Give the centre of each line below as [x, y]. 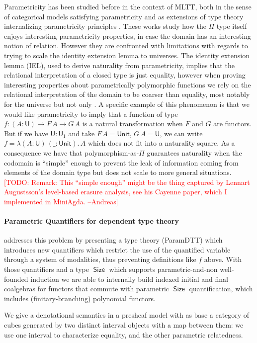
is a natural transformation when [132, 124]
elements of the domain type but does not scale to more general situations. [118, 172]
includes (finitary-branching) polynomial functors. [80, 298]
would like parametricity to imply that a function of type [91, 114]
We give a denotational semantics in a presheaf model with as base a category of [127, 315]
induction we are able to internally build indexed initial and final [129, 279]
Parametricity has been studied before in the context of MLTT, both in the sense [128, 6]
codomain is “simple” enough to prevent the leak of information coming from [121, 162]
